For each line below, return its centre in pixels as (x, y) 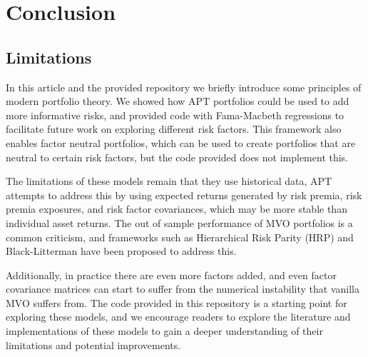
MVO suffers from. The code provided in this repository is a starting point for (177, 302)
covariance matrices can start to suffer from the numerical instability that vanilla (183, 289)
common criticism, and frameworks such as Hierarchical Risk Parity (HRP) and (180, 237)
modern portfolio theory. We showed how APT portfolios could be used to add (178, 101)
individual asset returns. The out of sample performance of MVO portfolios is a (179, 222)
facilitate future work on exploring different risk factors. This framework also (174, 129)
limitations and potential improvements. (93, 345)
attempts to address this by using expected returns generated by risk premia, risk (184, 195)
